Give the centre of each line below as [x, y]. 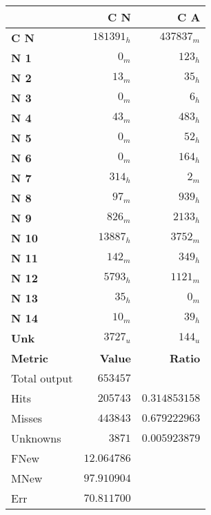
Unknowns [36, 438]
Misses [27, 418]
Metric [30, 358]
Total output [42, 378]
